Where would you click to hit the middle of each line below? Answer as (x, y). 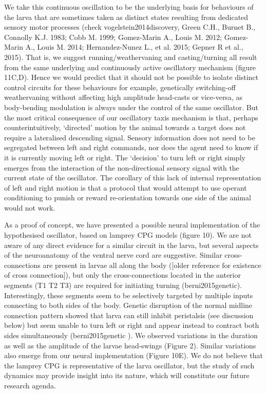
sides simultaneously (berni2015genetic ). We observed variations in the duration (131, 335)
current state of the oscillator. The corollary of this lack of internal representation (133, 178)
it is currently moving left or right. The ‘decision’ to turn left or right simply (125, 157)
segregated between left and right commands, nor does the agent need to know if (131, 147)
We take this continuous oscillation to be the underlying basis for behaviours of (129, 7)
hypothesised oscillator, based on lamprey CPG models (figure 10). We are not (128, 235)
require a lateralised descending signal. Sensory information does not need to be (130, 137)
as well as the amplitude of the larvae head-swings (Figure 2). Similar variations (130, 345)
